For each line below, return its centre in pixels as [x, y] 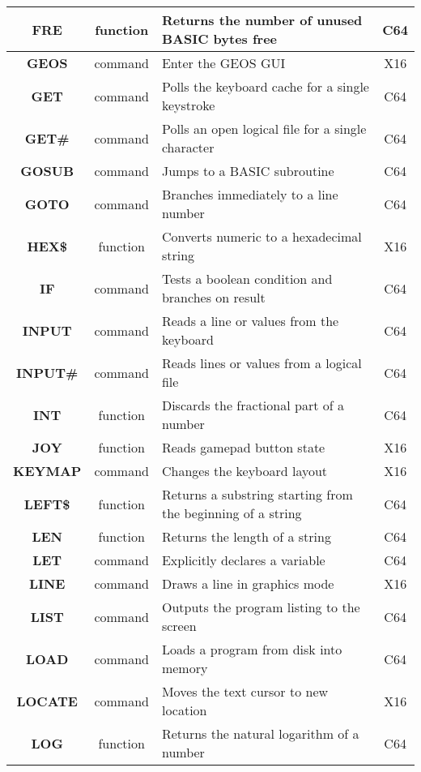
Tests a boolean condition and [247, 279]
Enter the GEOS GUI [223, 63]
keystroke [188, 105]
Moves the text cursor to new [245, 691]
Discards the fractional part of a [253, 405]
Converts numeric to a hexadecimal [262, 236]
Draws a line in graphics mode [248, 583]
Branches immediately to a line [250, 194]
